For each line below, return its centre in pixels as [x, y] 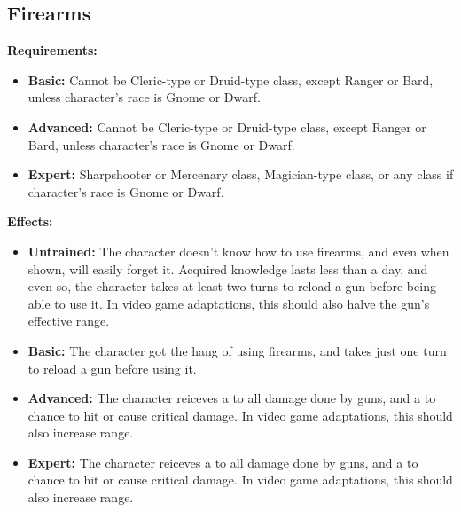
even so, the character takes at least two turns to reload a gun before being [232, 286]
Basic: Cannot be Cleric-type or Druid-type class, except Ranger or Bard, [230, 79]
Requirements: [52, 50]
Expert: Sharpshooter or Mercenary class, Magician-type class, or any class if [241, 174]
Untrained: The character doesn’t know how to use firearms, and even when [238, 251]
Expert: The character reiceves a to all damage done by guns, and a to [223, 462]
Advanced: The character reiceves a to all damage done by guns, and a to [232, 398]
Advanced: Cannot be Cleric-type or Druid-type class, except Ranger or [227, 126]
